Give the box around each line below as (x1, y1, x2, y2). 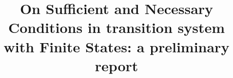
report (95, 55, 138, 75)
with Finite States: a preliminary (3, 36, 230, 56)
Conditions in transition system (8, 17, 225, 37)
